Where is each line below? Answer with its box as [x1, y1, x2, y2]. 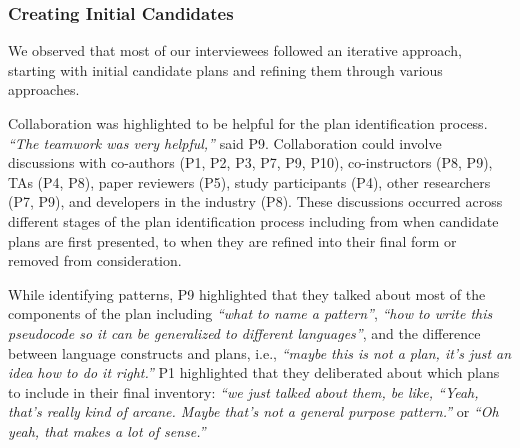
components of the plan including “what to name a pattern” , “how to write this [8, 303, 493, 324]
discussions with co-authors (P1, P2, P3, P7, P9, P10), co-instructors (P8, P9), [8, 152, 493, 173]
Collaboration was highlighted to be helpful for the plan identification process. [8, 113, 488, 133]
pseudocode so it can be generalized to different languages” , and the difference [8, 322, 481, 343]
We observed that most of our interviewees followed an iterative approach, [8, 40, 462, 61]
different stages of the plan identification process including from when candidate [8, 210, 499, 231]
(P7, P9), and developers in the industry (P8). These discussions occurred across [8, 191, 503, 212]
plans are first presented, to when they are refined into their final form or [8, 230, 457, 251]
